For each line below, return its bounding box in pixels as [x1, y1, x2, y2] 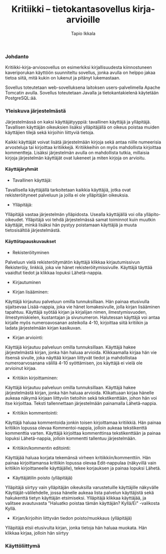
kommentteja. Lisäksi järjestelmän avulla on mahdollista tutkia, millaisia [5, 149, 150, 155]
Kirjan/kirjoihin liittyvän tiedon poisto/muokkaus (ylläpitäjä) [12, 515, 132, 521]
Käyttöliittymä [5, 542, 41, 549]
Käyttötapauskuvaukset [5, 238, 56, 244]
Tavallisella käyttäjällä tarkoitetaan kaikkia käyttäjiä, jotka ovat [5, 187, 131, 193]
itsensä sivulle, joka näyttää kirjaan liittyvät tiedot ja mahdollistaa [5, 355, 137, 361]
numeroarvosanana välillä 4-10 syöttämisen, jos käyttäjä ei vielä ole [5, 360, 143, 366]
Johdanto [5, 53, 29, 60]
